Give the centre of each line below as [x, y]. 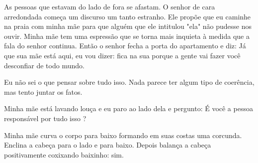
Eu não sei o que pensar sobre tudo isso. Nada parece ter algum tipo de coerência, [129, 82]
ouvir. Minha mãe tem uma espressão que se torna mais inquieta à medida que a [127, 36]
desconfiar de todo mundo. [44, 65]
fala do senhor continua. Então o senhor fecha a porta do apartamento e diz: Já [125, 46]
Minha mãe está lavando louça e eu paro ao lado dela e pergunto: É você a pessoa [129, 108]
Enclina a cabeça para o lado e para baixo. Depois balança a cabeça [108, 145]
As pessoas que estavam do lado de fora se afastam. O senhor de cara [110, 6]
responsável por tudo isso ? [45, 118]
